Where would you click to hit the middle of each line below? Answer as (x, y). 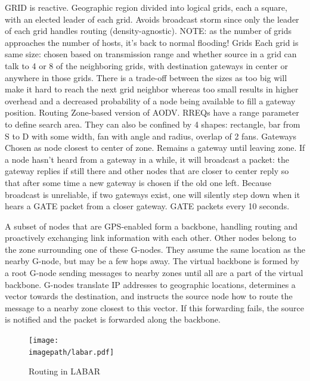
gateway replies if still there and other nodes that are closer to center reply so (147, 171)
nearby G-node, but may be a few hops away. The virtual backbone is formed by (152, 261)
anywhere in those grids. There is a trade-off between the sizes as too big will (146, 77)
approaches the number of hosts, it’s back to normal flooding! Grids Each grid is (152, 42)
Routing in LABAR (65, 371)
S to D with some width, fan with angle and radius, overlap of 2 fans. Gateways (151, 136)
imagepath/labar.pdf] (72, 352)
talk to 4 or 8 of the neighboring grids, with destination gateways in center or (146, 65)
